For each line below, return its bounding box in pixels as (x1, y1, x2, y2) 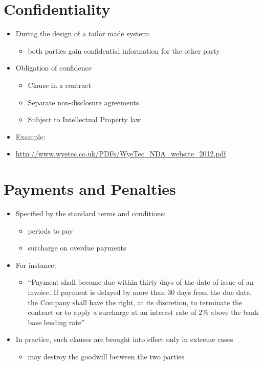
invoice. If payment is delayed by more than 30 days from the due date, (28, 286, 252, 297)
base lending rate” (28, 316, 85, 327)
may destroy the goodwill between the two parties (28, 351, 185, 361)
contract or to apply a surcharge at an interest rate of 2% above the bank (28, 307, 259, 317)
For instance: (15, 259, 56, 270)
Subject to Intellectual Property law (28, 114, 141, 125)
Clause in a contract (28, 79, 91, 90)
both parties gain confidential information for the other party (28, 45, 220, 56)
